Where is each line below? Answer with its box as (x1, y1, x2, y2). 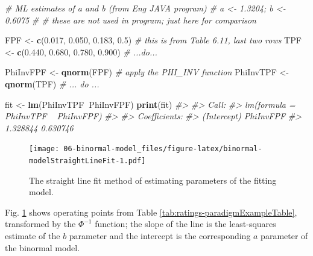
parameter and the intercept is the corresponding (69, 229, 251, 242)
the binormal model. (5, 241, 80, 254)
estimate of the (5, 229, 60, 242)
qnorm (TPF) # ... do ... (5, 77, 100, 90)
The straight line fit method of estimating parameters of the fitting (29, 173, 277, 186)
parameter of (261, 229, 308, 242)
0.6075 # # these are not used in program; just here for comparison (5, 13, 256, 26)
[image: (29, 145, 60, 154)
